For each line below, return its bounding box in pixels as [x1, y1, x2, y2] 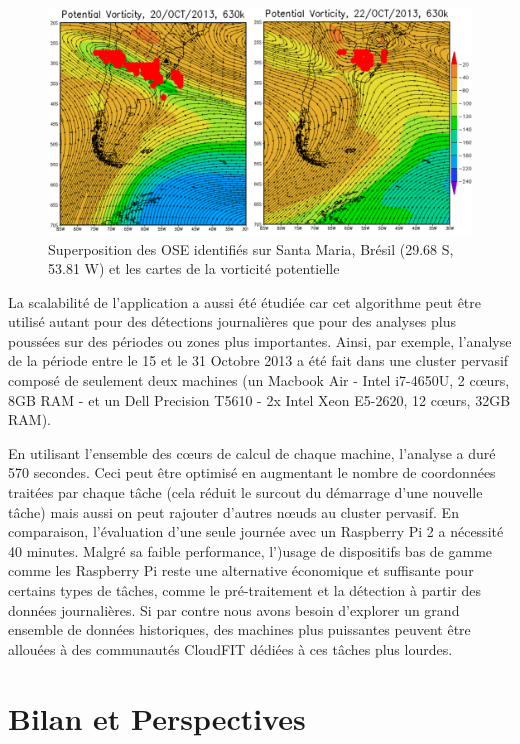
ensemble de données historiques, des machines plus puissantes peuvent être [8, 619, 471, 640]
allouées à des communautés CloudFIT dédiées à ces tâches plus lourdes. [8, 638, 453, 659]
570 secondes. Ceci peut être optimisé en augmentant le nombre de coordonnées [8, 462, 496, 483]
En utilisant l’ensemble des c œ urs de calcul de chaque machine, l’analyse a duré [8, 442, 496, 463]
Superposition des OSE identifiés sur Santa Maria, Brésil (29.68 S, [48, 238, 454, 259]
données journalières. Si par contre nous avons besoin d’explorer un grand [8, 599, 460, 620]
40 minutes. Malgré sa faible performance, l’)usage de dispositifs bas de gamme [8, 540, 493, 561]
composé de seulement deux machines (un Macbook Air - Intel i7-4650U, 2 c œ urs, [8, 370, 510, 391]
